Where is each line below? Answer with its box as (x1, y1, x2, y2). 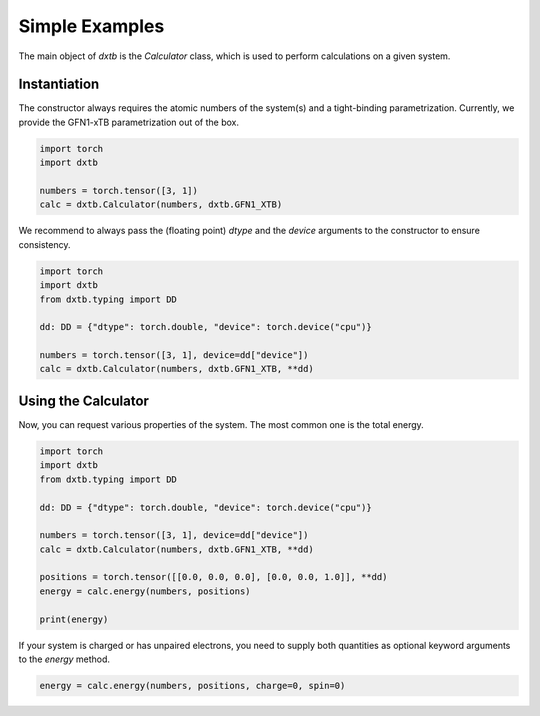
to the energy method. (18, 653, 110, 665)
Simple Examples (18, 15, 165, 37)
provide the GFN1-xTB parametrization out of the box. (18, 116, 240, 128)
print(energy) (39, 613, 109, 625)
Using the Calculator (18, 392, 150, 409)
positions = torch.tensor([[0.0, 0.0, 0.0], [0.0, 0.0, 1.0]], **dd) (39, 571, 388, 583)
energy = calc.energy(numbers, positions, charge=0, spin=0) (39, 680, 346, 692)
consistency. (18, 238, 71, 250)
